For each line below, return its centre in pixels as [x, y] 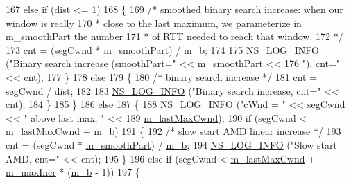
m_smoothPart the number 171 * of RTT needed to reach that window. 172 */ [174, 36]
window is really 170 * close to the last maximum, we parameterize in [154, 22]
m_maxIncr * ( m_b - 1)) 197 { [73, 172]
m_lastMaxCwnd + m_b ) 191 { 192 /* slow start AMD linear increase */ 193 [173, 131]
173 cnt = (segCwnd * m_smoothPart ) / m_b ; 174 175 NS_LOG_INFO [163, 49]
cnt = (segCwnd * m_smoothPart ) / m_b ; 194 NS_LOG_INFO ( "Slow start [171, 144]
